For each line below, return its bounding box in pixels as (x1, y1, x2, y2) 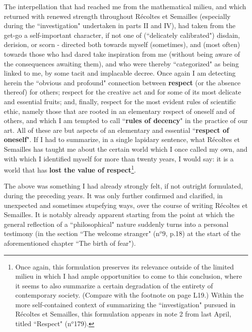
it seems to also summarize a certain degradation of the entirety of (15, 280, 213, 290)
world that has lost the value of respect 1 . (4, 163, 136, 174)
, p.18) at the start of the (165, 228, 241, 238)
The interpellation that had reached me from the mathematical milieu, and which (4, 1, 246, 11)
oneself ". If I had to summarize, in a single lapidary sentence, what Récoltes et (4, 134, 240, 144)
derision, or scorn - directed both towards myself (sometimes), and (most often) (4, 39, 240, 49)
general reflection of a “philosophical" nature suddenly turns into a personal (4, 219, 229, 229)
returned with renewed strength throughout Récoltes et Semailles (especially (4, 11, 231, 21)
